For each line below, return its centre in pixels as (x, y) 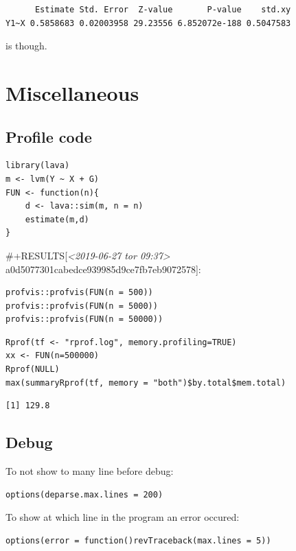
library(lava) (38, 166)
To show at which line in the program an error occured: (123, 517)
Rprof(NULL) (33, 370)
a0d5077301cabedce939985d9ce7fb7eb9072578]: (103, 269)
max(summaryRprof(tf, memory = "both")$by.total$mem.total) (146, 383)
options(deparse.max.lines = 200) (84, 494)
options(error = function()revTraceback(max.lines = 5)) (138, 540)
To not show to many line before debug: (90, 471)
